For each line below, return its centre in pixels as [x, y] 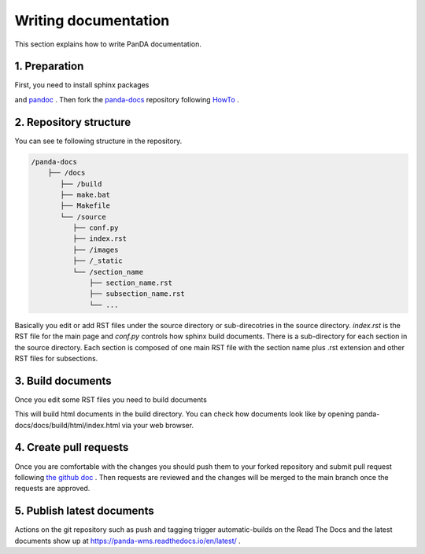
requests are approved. [52, 489]
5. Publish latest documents [84, 511]
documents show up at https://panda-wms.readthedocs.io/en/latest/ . [128, 541]
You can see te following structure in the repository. [98, 141]
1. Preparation [49, 66]
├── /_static [98, 261]
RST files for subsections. [56, 358]
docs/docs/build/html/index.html [67, 425]
